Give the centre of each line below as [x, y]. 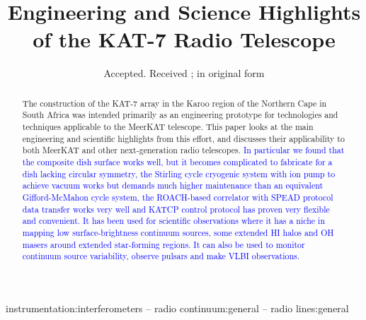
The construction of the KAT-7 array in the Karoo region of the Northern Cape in [175, 103]
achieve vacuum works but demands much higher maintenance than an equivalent [173, 185]
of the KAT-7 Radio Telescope [184, 39]
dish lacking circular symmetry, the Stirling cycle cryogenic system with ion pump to [179, 173]
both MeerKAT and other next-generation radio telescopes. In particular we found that [183, 150]
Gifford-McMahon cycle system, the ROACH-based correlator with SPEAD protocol [178, 197]
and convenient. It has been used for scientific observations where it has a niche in [174, 221]
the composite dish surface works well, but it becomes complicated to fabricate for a [177, 161]
